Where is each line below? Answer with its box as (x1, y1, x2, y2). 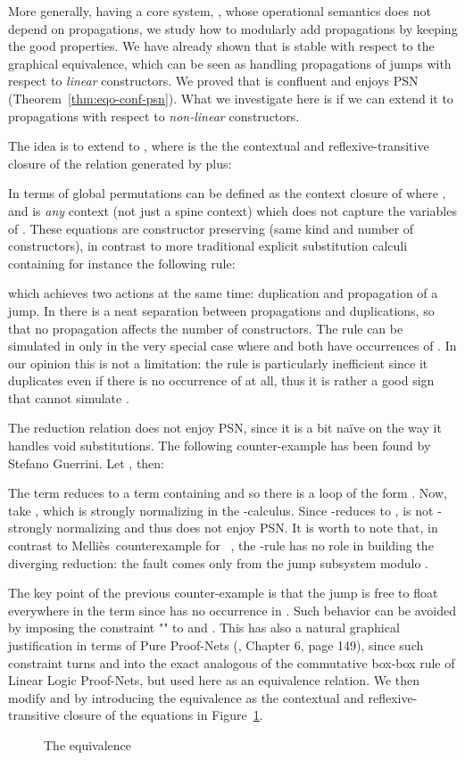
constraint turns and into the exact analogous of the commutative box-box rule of (8, 653, 455, 672)
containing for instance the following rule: (8, 253, 236, 272)
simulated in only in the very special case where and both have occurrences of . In (8, 336, 457, 355)
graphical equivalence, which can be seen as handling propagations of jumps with (8, 54, 452, 72)
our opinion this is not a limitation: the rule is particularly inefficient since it (8, 353, 428, 372)
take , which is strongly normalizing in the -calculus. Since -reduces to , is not (8, 500, 434, 519)
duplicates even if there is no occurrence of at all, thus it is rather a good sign (8, 371, 435, 390)
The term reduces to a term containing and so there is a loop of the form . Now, (8, 483, 447, 502)
